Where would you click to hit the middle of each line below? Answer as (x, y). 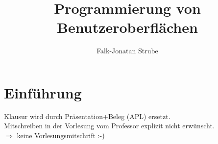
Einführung (43, 92)
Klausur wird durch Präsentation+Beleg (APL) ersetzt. (87, 116)
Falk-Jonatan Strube (127, 51)
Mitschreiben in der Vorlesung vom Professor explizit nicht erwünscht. (109, 126)
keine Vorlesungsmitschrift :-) (61, 135)
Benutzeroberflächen (127, 27)
